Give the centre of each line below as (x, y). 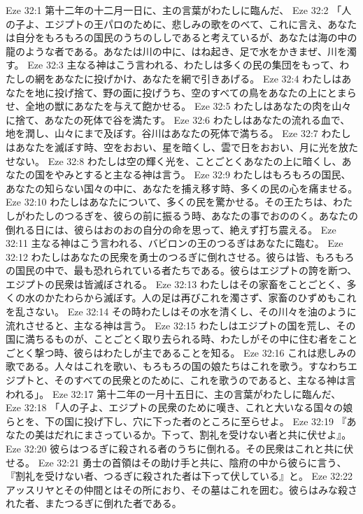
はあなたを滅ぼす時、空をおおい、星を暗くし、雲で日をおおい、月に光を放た (182, 147)
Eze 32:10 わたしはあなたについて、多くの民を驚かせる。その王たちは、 (170, 202)
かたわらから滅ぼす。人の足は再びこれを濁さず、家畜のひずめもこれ (200, 298)
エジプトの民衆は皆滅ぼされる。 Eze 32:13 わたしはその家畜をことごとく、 (176, 284)
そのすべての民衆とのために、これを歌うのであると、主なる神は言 (205, 380)
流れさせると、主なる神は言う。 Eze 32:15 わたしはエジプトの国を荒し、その (181, 325)
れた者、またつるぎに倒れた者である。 (94, 503)
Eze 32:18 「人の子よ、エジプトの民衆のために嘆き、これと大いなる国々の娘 (179, 407)
